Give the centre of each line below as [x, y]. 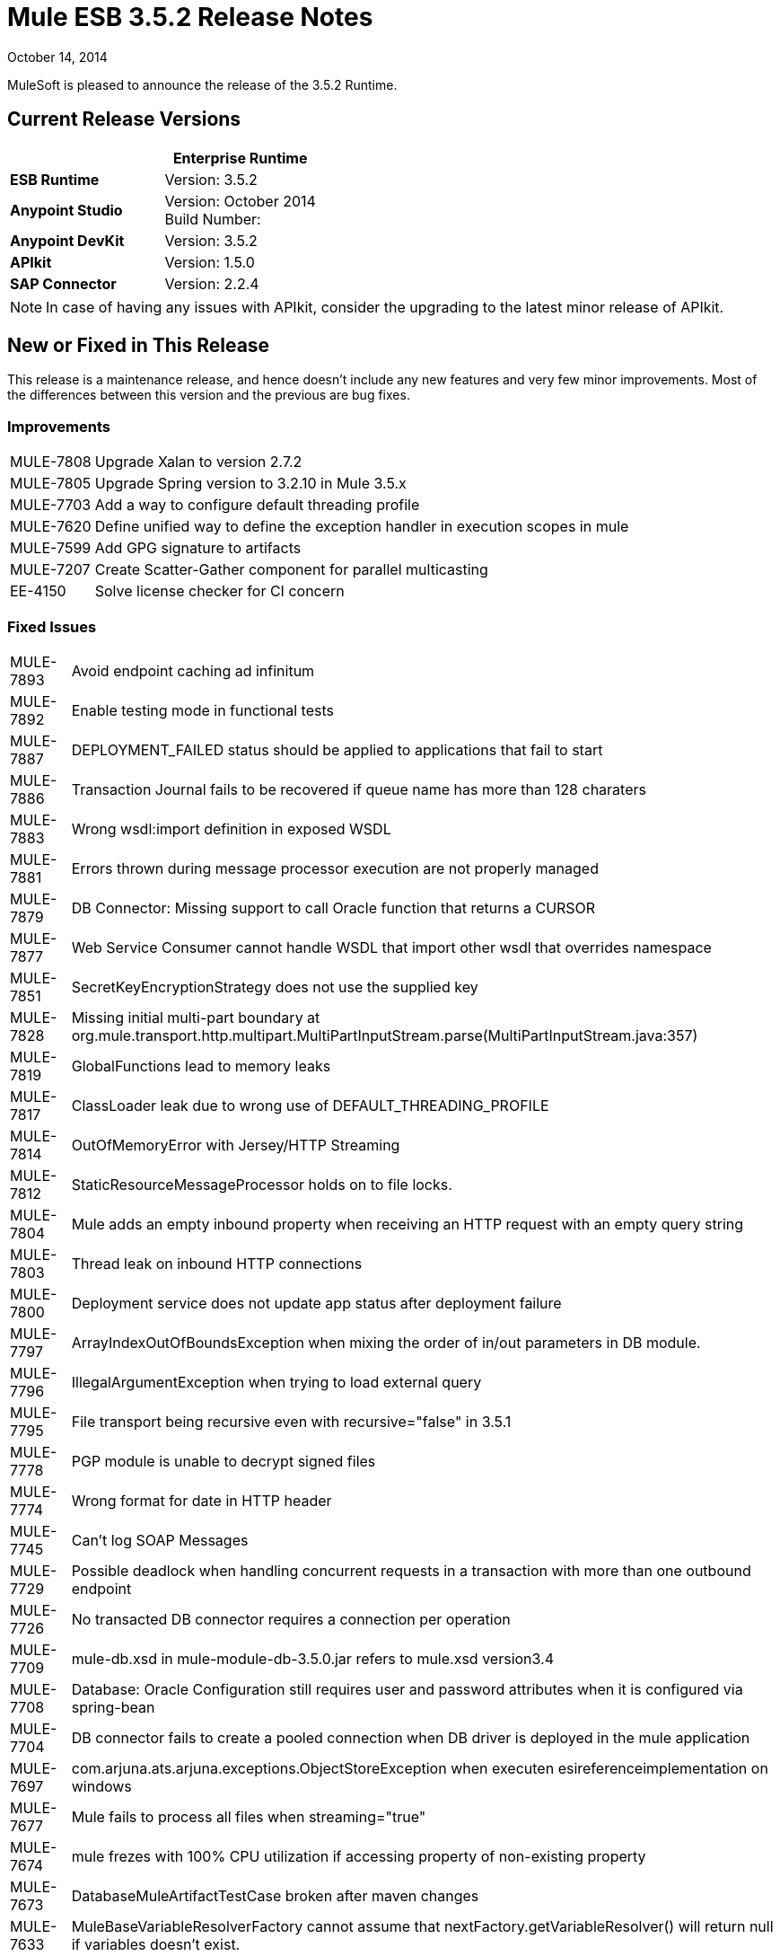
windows [101, 1786]
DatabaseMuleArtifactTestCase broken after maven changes [275, 1895]
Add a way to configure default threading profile [257, 505]
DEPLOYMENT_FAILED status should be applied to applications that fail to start [337, 749]
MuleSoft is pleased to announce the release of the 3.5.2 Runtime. [202, 84]
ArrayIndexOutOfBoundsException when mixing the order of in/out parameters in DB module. [386, 1342]
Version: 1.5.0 [210, 262]
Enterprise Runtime [240, 158]
